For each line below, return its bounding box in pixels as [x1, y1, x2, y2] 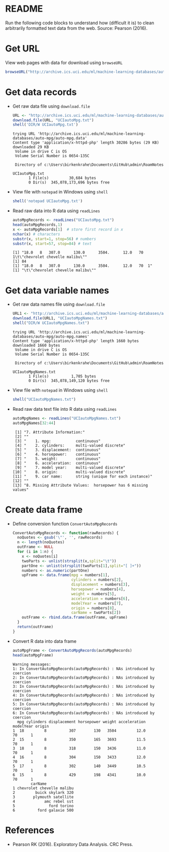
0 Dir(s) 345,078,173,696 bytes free [28, 180, 110, 185]
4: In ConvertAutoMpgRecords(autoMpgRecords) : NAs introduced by [12, 693, 155, 698]
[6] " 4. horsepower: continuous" [15, 452, 101, 457]
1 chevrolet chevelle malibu [12, 785, 74, 791]
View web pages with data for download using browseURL [5, 59, 123, 66]
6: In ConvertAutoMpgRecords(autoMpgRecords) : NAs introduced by [12, 711, 155, 716]
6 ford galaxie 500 [12, 808, 74, 813]
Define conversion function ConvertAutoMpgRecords [12, 520, 118, 527]
